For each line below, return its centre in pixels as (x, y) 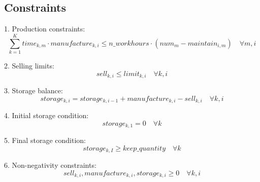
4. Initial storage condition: (46, 115)
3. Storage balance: (34, 90)
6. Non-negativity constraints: (50, 165)
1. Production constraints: (45, 29)
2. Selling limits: (29, 65)
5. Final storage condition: (45, 140)
